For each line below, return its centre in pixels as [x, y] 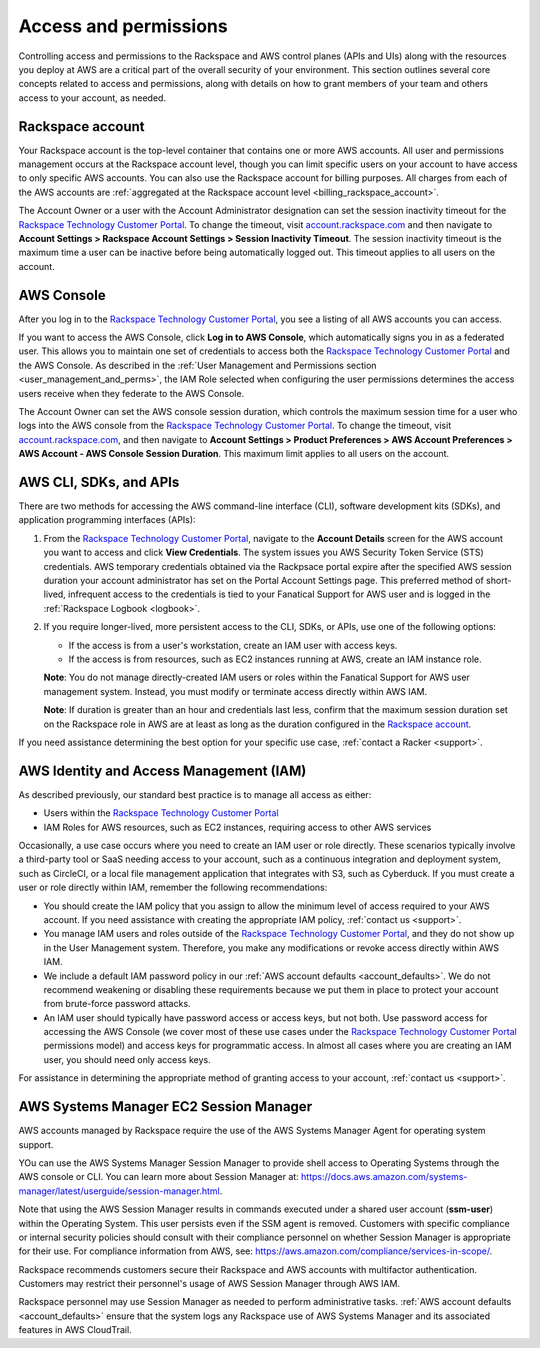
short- [498, 581]
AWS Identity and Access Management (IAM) [162, 770]
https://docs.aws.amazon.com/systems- [384, 1177]
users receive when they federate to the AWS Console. [131, 393]
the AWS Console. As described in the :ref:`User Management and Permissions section [197, 365]
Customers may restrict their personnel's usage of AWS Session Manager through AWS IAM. [209, 1284]
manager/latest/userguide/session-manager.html [119, 1191]
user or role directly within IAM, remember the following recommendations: [173, 887]
